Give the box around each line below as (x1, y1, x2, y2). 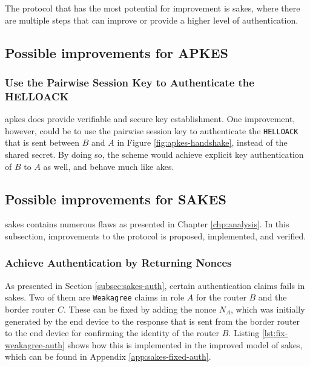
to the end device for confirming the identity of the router (5, 326, 220, 339)
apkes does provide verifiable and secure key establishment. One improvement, (5, 112, 295, 125)
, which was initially (231, 303, 305, 315)
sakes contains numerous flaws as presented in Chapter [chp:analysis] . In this (5, 218, 289, 230)
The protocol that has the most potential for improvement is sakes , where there (5, 2, 300, 14)
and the (258, 291, 287, 304)
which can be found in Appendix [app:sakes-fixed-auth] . (5, 350, 211, 363)
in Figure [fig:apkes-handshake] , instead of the (117, 136, 288, 149)
